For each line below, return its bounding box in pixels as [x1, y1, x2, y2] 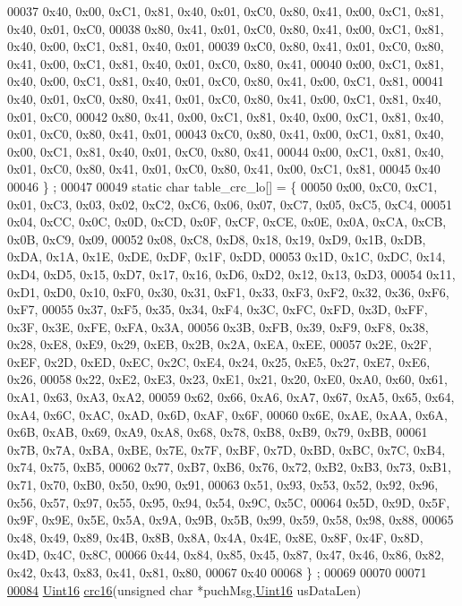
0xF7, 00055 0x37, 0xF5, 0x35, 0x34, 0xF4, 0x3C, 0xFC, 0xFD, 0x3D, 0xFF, [7, 300, 428, 319]
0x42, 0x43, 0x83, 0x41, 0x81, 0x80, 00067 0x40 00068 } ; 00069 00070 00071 [7, 563, 427, 581]
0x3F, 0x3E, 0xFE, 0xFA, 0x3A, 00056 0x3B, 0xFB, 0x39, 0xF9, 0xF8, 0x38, [7, 317, 429, 336]
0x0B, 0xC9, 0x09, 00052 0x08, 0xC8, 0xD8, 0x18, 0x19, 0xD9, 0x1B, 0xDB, [7, 229, 426, 248]
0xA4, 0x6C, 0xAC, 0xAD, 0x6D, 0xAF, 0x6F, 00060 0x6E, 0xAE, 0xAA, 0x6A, [7, 405, 448, 423]
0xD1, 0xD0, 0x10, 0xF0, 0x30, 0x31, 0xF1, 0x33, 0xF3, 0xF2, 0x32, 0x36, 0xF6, [7, 282, 449, 301]
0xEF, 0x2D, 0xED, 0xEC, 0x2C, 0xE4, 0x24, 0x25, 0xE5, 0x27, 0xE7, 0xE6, [7, 352, 431, 371]
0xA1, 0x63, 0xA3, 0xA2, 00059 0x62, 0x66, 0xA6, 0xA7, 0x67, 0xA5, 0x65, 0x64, [7, 388, 455, 406]
